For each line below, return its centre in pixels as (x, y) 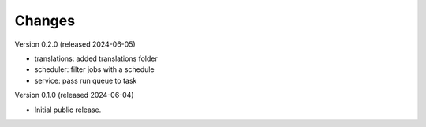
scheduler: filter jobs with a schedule (94, 69)
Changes (45, 21)
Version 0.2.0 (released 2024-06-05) (75, 44)
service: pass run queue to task (86, 80)
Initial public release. (68, 110)
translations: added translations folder (96, 58)
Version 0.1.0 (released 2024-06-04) (74, 95)
